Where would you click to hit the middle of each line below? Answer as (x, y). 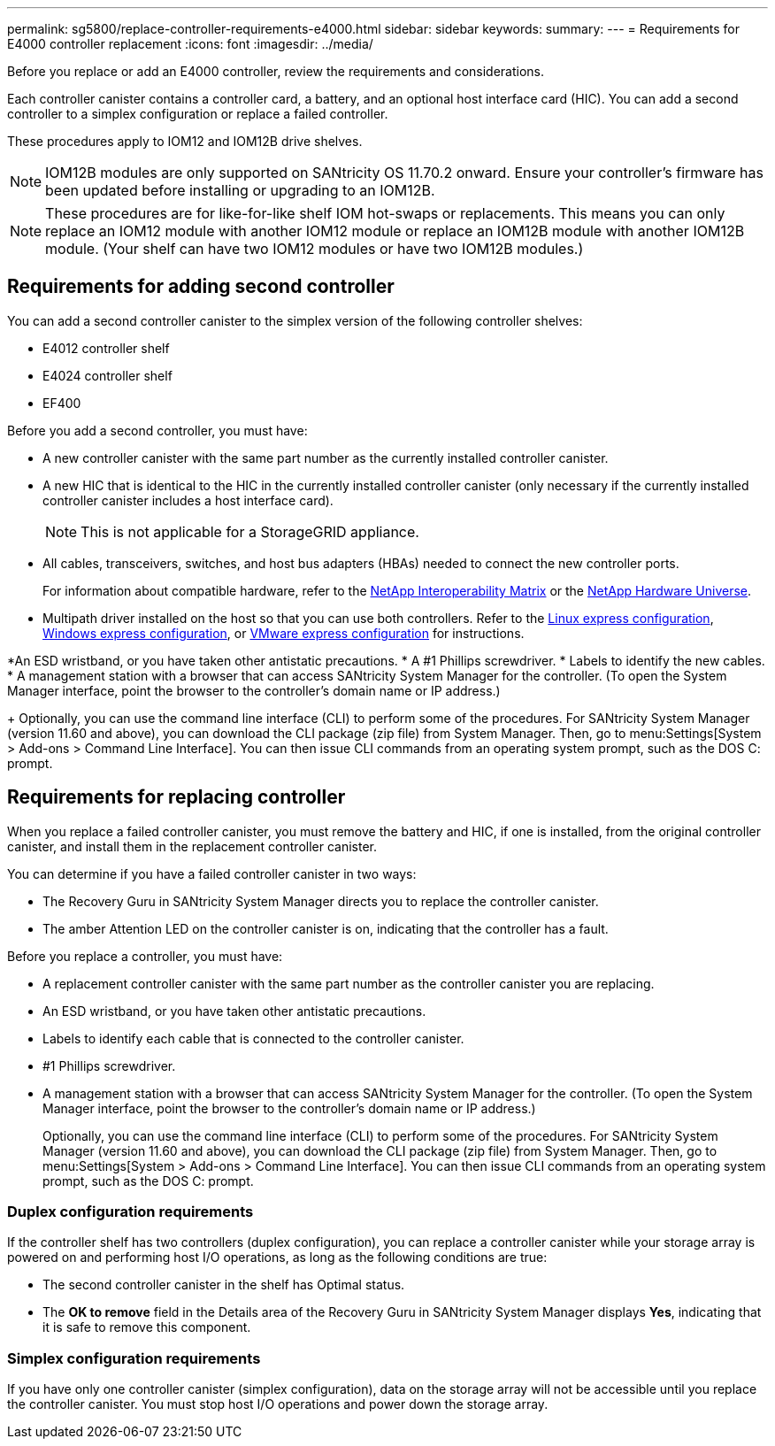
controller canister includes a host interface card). (188, 500)
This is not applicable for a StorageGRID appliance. (250, 531)
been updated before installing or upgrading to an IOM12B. (240, 190)
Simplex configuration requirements (134, 1358)
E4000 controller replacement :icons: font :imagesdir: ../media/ (190, 44)
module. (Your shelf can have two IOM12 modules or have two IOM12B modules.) (315, 249)
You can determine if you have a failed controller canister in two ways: (212, 873)
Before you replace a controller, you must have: (145, 956)
